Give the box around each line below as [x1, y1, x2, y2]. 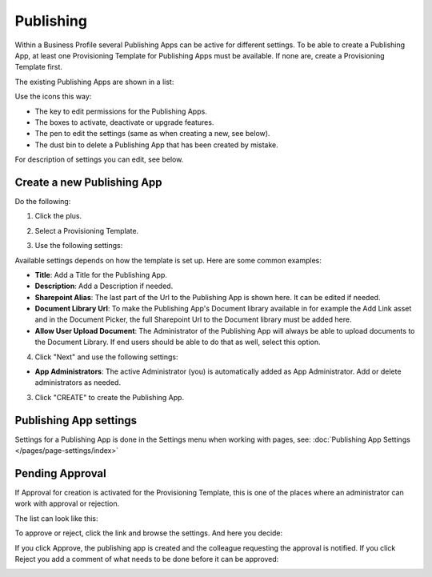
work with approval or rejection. [14, 499, 120, 508]
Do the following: [14, 196, 71, 206]
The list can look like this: [14, 513, 99, 523]
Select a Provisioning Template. [34, 226, 139, 235]
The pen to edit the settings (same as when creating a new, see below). [34, 129, 270, 138]
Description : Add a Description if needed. [34, 281, 174, 291]
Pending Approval [14, 467, 107, 480]
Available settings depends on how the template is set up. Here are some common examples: [14, 255, 322, 265]
